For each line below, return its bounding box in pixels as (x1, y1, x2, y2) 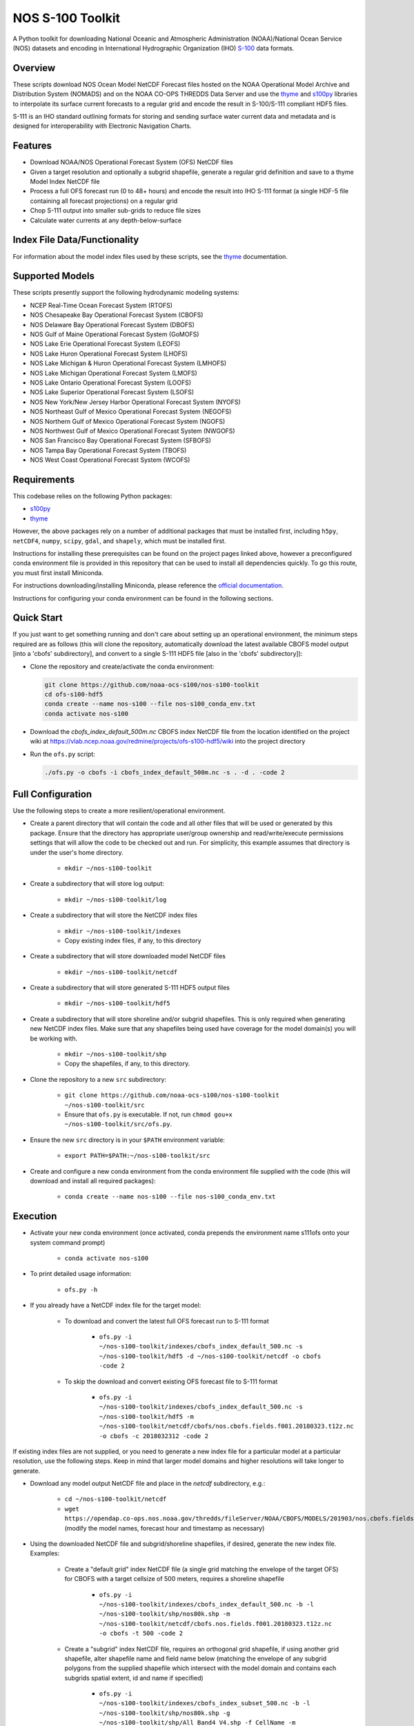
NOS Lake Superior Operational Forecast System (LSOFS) (30, 388, 195, 396)
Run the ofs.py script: (30, 750, 96, 758)
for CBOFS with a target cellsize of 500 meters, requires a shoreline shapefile (64, 1575, 284, 1583)
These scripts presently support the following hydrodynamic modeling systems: (12, 289, 239, 297)
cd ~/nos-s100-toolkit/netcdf (64, 1495, 167, 1503)
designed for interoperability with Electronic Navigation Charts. (12, 122, 192, 130)
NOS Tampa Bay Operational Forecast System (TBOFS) (30, 446, 187, 454)
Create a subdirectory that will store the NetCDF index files (30, 911, 198, 920)
